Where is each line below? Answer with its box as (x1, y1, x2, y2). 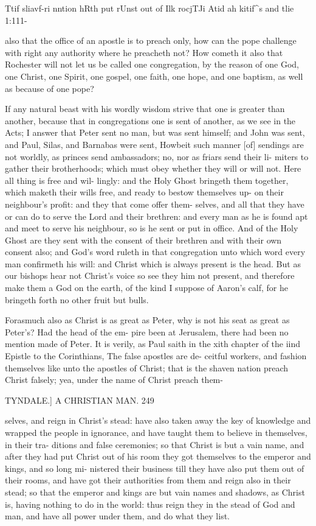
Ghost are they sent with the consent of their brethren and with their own (5, 233, 282, 246)
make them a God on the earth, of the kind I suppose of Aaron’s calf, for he (5, 281, 288, 294)
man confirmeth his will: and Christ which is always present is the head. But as (5, 257, 301, 270)
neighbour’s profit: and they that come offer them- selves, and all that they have (5, 197, 304, 210)
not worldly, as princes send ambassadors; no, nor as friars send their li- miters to (5, 150, 309, 163)
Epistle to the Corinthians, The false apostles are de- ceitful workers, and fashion (5, 349, 307, 362)
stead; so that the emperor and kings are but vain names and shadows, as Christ (5, 485, 305, 498)
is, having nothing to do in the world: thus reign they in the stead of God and (5, 497, 295, 510)
